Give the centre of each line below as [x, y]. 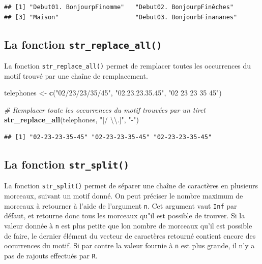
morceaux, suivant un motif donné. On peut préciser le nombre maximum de [124, 196]
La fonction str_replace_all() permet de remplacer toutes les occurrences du [128, 65]
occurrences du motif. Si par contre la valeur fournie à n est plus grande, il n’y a [129, 245]
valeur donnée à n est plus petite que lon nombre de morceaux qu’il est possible [128, 225]
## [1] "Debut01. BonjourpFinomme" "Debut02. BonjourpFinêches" [119, 7]
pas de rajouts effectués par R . [51, 255]
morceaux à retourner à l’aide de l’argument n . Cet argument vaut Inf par [121, 205]
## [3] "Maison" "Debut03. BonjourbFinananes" [121, 17]
